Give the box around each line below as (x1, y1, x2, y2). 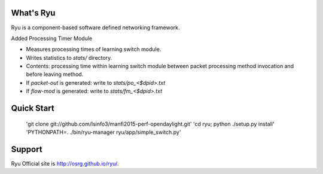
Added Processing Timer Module (11, 35, 93, 42)
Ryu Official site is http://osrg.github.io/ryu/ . (11, 160, 119, 167)
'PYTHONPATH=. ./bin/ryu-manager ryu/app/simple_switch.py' (26, 129, 181, 136)
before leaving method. (26, 71, 84, 78)
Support (11, 144, 42, 154)
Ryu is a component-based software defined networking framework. (11, 24, 180, 31)
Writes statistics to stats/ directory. (26, 54, 112, 61)
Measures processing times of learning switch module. (26, 45, 161, 53)
